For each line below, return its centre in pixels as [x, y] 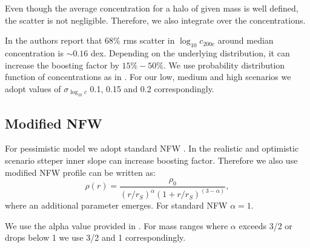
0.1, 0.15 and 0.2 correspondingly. [152, 88]
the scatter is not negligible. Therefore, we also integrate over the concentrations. [155, 20]
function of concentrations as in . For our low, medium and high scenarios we [148, 77]
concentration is [34, 52]
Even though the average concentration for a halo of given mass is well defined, [152, 8]
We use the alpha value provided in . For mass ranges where [117, 225]
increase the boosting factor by [62, 65]
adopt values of [33, 88]
